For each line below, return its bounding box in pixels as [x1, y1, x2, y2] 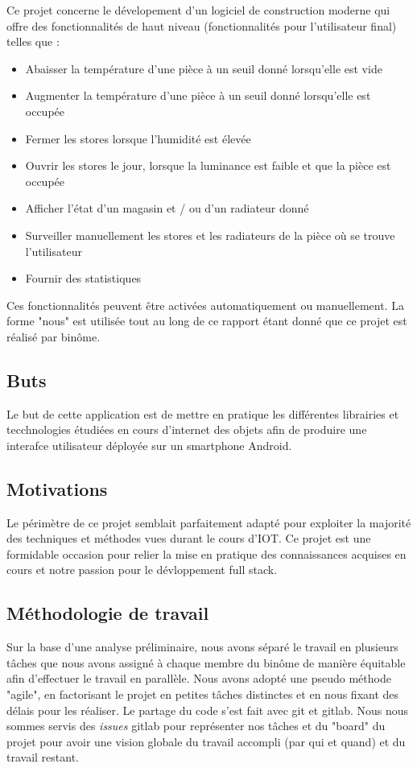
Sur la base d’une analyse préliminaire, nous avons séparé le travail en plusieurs [6, 638, 398, 655]
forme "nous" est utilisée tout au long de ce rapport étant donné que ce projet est [6, 312, 407, 329]
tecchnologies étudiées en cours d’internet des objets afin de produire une [6, 421, 367, 438]
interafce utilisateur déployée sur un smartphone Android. [6, 436, 292, 453]
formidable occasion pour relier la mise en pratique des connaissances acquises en [6, 545, 407, 562]
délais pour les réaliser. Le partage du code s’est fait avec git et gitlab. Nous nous [6, 701, 409, 718]
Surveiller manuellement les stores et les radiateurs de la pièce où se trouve [25, 226, 395, 243]
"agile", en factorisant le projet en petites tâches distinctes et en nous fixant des [6, 686, 399, 703]
